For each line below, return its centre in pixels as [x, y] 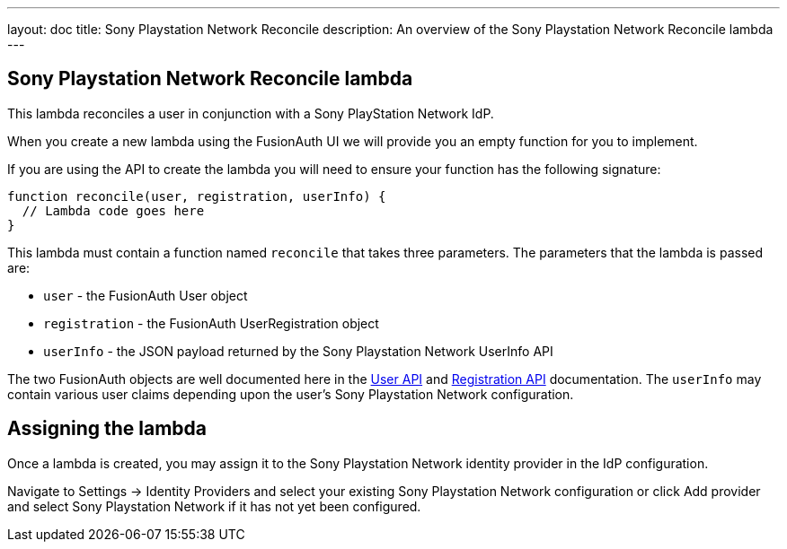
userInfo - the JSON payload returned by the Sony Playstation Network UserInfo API [298, 351]
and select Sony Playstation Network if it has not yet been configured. [214, 506]
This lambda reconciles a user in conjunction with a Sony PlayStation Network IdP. [251, 113]
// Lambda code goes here [113, 210]
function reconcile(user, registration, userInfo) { [197, 196]
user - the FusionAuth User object [146, 295]
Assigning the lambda [107, 429]
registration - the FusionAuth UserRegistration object [211, 323]
